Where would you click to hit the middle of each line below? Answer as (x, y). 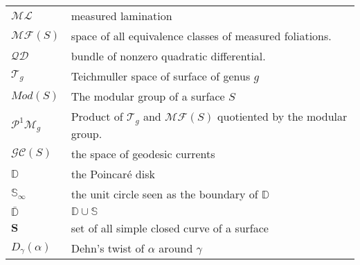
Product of (97, 116)
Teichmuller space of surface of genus (161, 76)
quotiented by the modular (282, 116)
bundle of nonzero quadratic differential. (168, 56)
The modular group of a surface (148, 96)
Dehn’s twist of (108, 248)
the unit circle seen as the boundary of (164, 194)
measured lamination (121, 16)
